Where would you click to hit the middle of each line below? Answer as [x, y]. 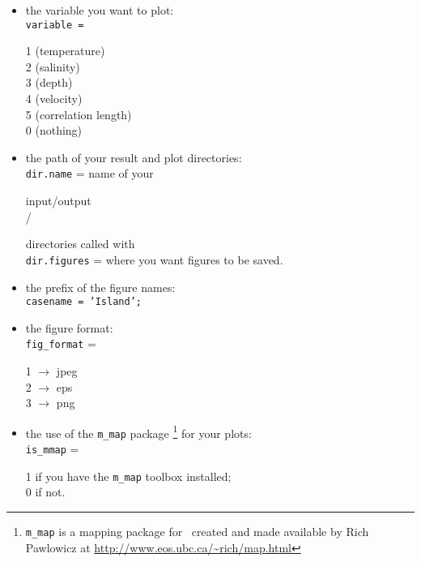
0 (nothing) [54, 130]
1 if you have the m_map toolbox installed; [128, 476]
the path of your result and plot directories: [134, 157]
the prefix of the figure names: [100, 287]
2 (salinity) [53, 66]
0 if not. [45, 492]
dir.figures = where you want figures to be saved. [154, 259]
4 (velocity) [54, 99]
